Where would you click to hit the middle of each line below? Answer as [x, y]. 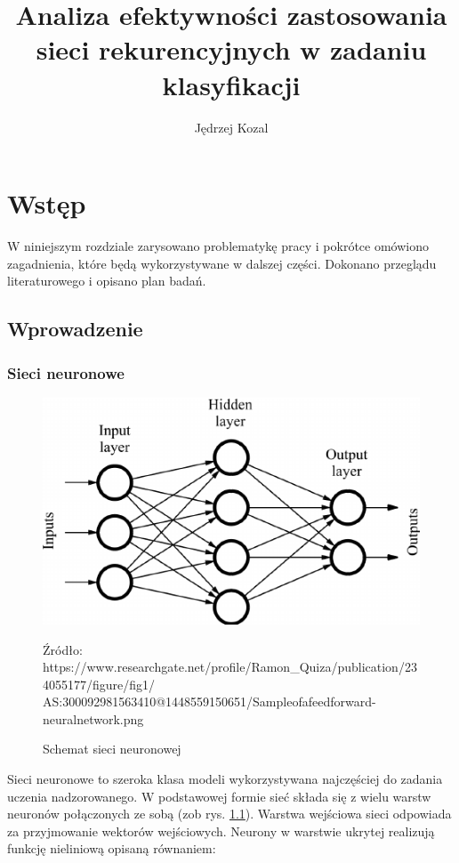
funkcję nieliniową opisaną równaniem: [112, 848]
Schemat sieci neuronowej [112, 749]
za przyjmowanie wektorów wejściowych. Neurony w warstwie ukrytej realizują [221, 831]
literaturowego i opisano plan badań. [107, 281]
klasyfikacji [231, 84]
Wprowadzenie [75, 329]
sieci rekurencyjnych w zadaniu [231, 49]
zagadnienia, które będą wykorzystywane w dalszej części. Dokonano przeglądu [222, 263]
